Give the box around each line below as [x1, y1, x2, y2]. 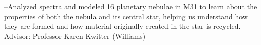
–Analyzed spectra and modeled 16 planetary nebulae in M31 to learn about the [4, 1, 257, 11]
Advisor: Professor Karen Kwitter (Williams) [4, 30, 146, 41]
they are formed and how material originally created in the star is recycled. [4, 21, 241, 31]
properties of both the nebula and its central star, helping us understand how [4, 11, 248, 21]
